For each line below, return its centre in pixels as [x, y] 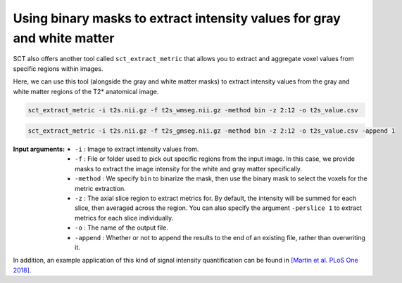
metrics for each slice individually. [124, 218]
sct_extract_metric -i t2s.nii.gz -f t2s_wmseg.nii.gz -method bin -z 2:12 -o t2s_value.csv [193, 110]
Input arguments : [39, 149]
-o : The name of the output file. [121, 228]
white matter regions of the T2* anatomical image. [86, 91]
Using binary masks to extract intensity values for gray [177, 18]
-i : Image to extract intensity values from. [137, 149]
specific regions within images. [58, 68]
